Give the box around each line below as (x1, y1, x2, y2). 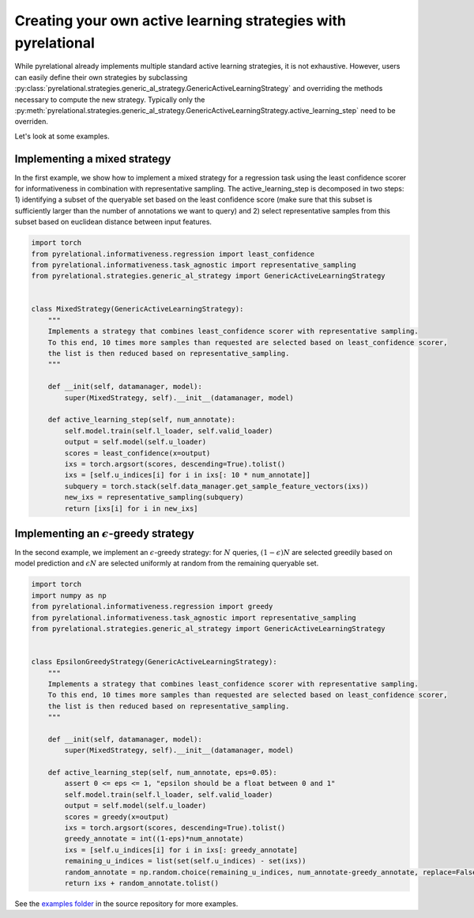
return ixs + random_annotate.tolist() (64, 878, 219, 887)
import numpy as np (31, 591, 107, 600)
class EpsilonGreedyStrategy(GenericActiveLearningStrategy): (31, 657, 277, 667)
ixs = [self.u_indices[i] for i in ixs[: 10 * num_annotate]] (64, 470, 311, 480)
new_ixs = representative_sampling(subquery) (64, 493, 244, 502)
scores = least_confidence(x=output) (64, 448, 211, 458)
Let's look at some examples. (14, 131, 110, 141)
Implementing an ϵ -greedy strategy (14, 527, 195, 540)
